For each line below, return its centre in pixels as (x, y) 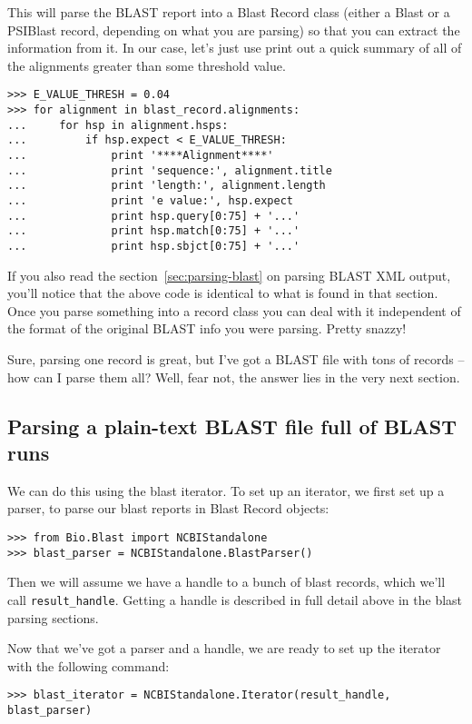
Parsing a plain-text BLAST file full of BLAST (232, 426)
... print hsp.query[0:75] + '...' (154, 216)
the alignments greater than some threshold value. (147, 65)
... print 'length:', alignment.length (167, 186)
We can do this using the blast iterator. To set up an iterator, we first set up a (226, 490)
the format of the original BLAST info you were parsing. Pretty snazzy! (207, 328)
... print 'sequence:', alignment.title (170, 170)
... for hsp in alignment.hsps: (118, 125)
